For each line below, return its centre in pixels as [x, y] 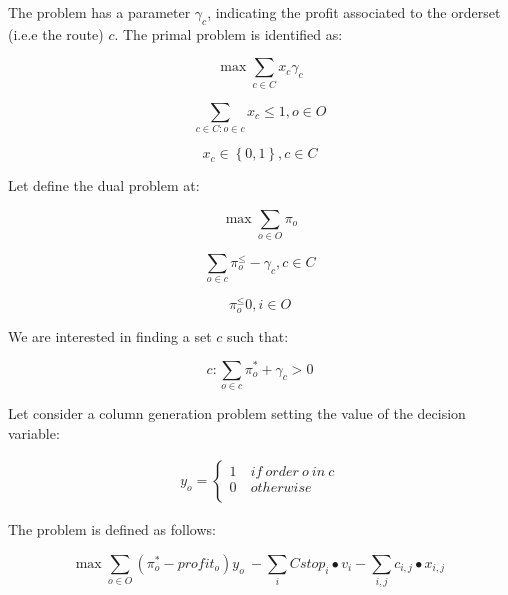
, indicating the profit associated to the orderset [354, 12]
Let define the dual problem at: [104, 185]
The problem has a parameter [99, 12]
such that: [258, 335]
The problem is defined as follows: [112, 529]
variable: [34, 432]
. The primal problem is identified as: [228, 33]
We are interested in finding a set [110, 335]
